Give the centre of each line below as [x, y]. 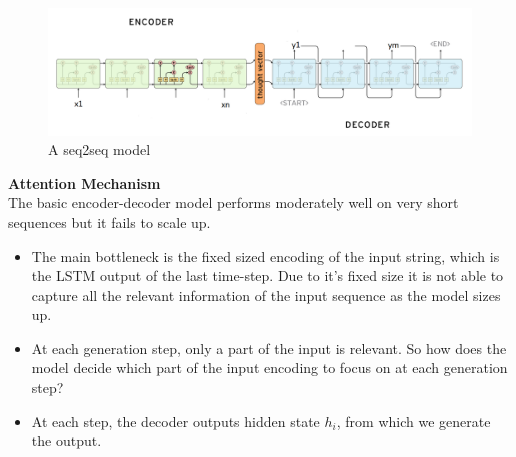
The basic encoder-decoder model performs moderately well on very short [233, 202]
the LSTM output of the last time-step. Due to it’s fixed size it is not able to [267, 275]
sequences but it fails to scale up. [109, 221]
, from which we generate [413, 420]
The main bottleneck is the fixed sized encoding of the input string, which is [265, 255]
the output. [66, 440]
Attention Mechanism [84, 182]
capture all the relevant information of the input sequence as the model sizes [266, 294]
